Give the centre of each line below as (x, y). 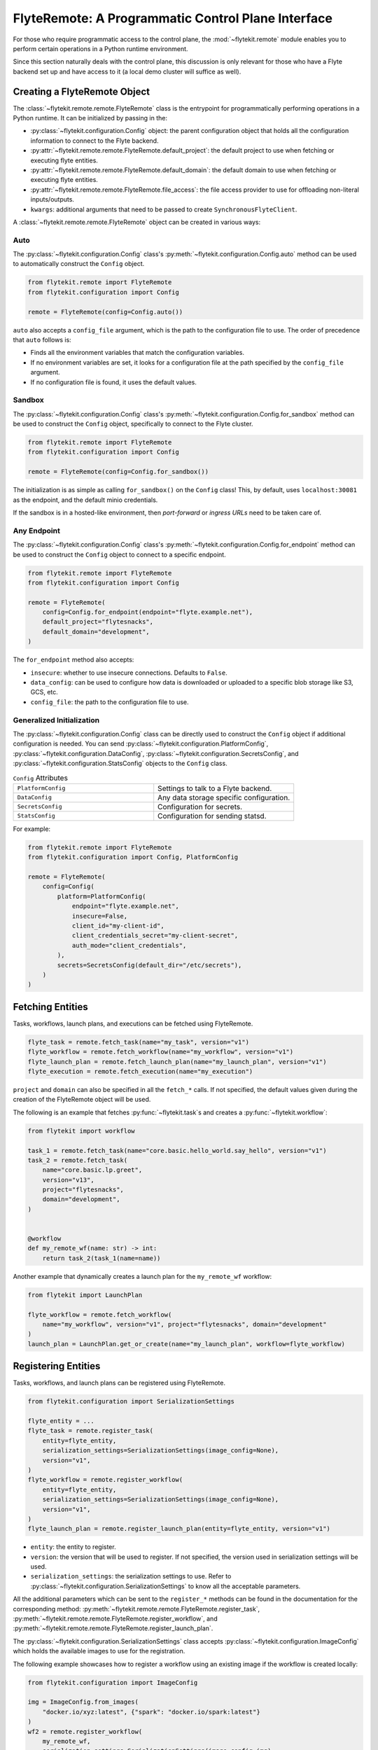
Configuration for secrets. (200, 806)
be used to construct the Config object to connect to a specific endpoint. (120, 554)
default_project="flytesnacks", (98, 622)
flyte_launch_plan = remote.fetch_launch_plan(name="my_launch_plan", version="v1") (177, 1062)
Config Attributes (40, 778)
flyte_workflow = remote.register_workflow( (105, 1480)
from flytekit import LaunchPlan (85, 1295)
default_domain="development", (96, 631)
